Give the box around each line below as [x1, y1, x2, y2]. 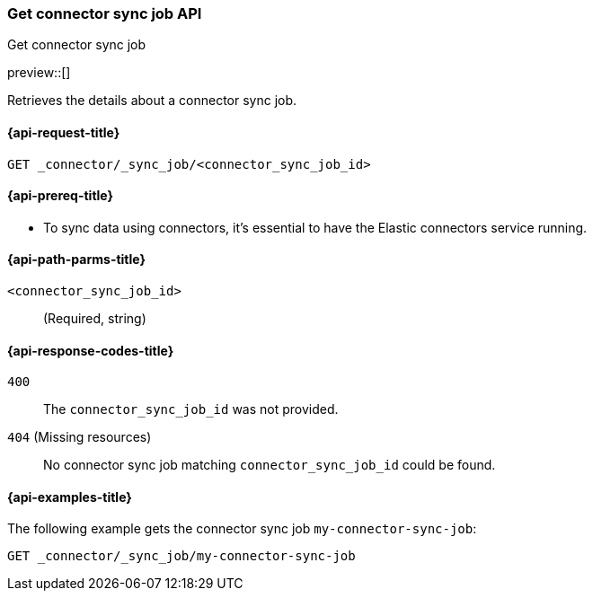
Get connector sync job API [7, 4, 202, 22]
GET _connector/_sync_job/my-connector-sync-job [7, 549, 356, 564]
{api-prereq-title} [7, 188, 114, 204]
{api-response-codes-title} [7, 342, 174, 358]
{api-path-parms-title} [7, 251, 146, 268]
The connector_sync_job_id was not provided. [43, 401, 339, 418]
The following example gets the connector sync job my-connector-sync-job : [7, 521, 477, 537]
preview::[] [7, 65, 71, 81]
